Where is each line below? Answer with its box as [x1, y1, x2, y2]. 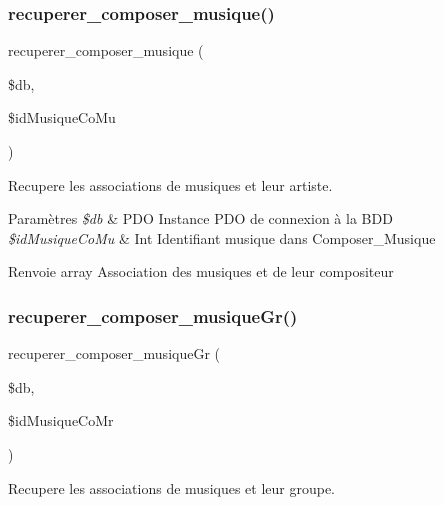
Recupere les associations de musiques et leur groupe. [8, 477, 336, 498]
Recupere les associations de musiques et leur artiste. [8, 174, 333, 195]
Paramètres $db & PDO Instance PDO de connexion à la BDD [8, 208, 393, 229]
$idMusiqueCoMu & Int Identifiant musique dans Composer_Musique [8, 227, 436, 248]
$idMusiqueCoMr [8, 410, 114, 431]
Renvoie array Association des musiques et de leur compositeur [8, 261, 394, 282]
